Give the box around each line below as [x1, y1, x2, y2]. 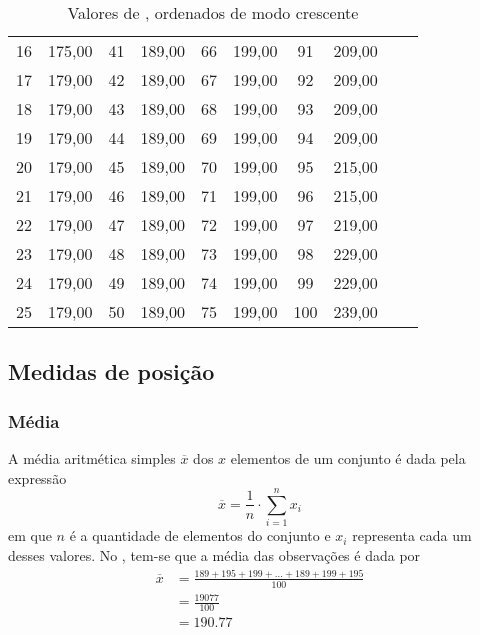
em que [8, 525, 52, 546]
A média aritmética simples [8, 448, 176, 468]
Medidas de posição [8, 356, 215, 387]
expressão [8, 467, 67, 488]
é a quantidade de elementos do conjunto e [69, 525, 331, 546]
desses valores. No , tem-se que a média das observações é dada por [8, 544, 421, 565]
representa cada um [352, 525, 472, 546]
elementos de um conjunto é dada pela [230, 448, 466, 468]
